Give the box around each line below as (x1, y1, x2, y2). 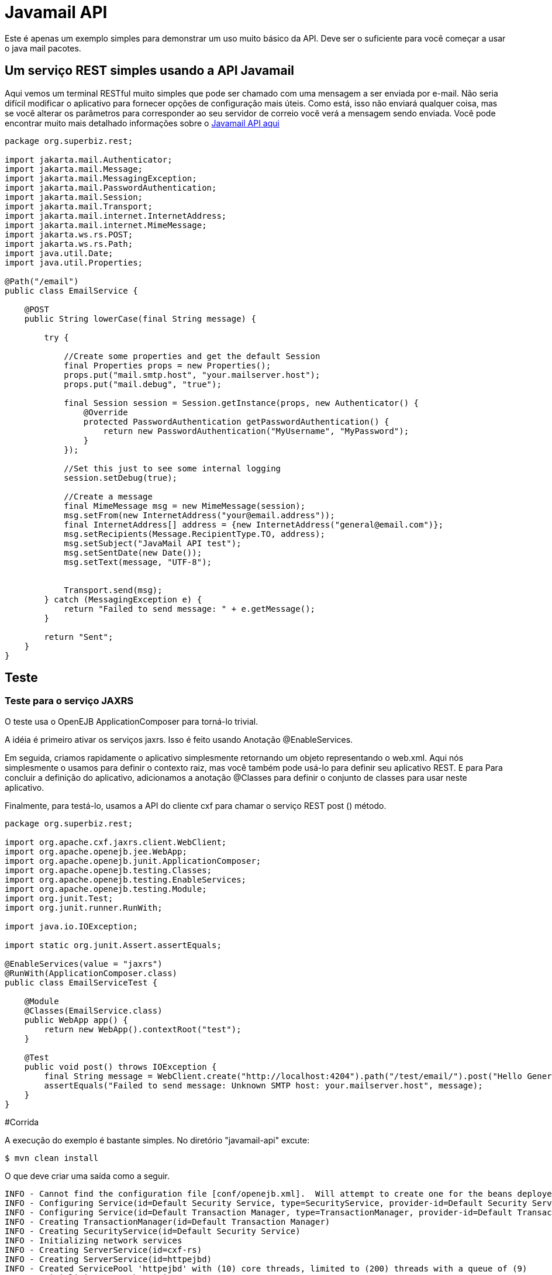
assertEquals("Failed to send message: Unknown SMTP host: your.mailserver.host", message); (44, 1080, 483, 1090)
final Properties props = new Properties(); (64, 360, 271, 370)
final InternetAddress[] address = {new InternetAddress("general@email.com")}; (64, 519, 444, 529)
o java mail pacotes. (5, 43, 81, 53)
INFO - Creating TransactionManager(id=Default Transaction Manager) (5, 1217, 330, 1226)
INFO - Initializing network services (5, 1235, 182, 1245)
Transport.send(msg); (64, 585, 163, 595)
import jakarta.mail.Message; (5, 164, 143, 174)
